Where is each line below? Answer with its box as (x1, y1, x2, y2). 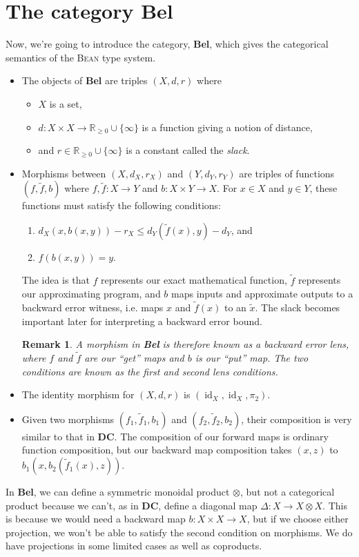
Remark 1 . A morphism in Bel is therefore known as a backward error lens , (21, 337, 349, 351)
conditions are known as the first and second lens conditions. (21, 364, 278, 378)
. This (322, 498, 347, 512)
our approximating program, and (21, 286, 161, 301)
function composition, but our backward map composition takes (21, 442, 292, 457)
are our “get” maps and (84, 351, 184, 365)
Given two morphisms (21, 411, 115, 426)
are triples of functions (239, 166, 335, 180)
